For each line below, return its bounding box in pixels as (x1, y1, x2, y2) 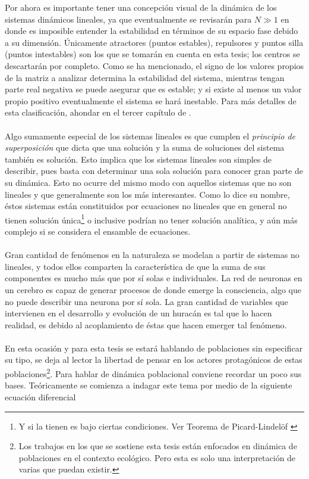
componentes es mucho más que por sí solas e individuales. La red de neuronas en (5, 272, 302, 284)
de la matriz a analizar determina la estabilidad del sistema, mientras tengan (5, 71, 285, 83)
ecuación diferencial (5, 390, 76, 403)
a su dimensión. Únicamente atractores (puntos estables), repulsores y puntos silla (5, 36, 304, 48)
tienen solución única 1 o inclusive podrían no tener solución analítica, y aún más (5, 211, 298, 226)
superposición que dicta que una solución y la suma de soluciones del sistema (5, 141, 285, 154)
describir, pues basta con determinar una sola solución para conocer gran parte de (5, 164, 303, 177)
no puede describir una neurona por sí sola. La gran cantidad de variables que (5, 295, 288, 307)
